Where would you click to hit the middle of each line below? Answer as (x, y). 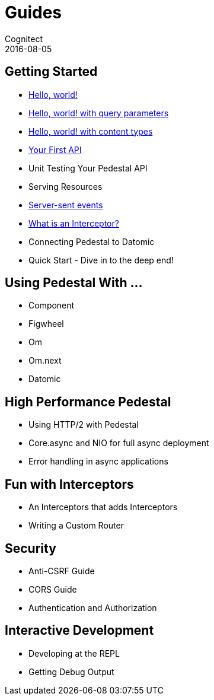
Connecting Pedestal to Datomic (92, 241)
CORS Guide (53, 589)
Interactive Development (79, 631)
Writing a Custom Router (76, 526)
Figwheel (46, 324)
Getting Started (51, 72)
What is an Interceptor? (74, 223)
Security (31, 548)
